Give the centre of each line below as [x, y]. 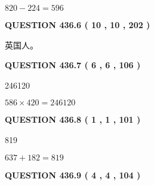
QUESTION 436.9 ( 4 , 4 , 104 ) [73, 175]
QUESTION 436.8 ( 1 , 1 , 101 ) [73, 119]
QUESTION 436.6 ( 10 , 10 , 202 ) [78, 25]
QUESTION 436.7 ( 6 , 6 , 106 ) [73, 65]
